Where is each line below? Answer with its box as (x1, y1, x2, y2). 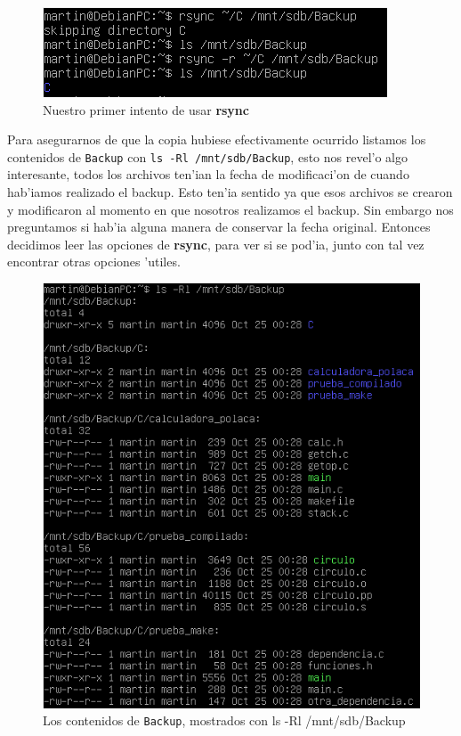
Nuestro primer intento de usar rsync (43, 100, 249, 119)
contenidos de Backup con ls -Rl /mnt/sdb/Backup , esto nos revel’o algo (7, 147, 408, 166)
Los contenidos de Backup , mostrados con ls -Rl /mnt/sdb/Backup (43, 711, 406, 730)
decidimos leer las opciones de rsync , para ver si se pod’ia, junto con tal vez (7, 234, 425, 253)
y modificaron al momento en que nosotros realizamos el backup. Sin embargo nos (7, 200, 454, 218)
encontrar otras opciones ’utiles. (7, 252, 181, 271)
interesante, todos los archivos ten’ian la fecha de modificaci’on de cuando (7, 165, 409, 184)
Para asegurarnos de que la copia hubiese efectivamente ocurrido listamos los (7, 130, 426, 149)
